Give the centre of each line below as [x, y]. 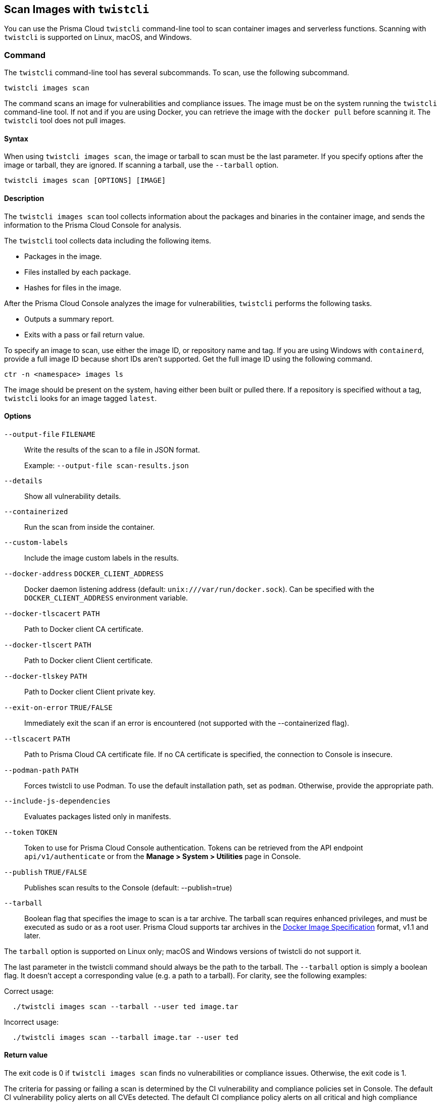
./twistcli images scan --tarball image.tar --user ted [125, 1037]
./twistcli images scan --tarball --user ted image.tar [125, 1006]
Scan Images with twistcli [77, 9]
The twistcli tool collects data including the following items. [108, 240]
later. [33, 935]
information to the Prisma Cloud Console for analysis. [93, 225]
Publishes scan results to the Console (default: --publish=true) [128, 887]
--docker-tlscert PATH [48, 645]
